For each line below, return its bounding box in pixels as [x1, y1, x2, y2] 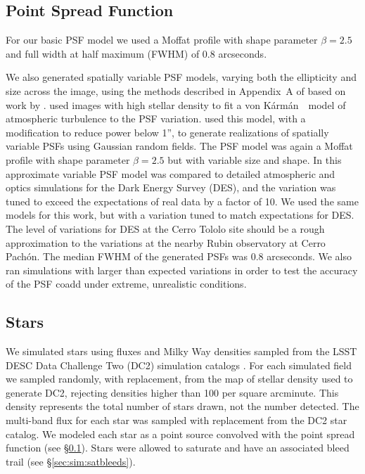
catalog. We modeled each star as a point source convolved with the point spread [6, 426, 355, 441]
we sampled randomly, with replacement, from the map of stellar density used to [6, 371, 353, 386]
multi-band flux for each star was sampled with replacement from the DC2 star [6, 413, 347, 428]
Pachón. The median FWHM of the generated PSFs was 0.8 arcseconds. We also [6, 249, 352, 264]
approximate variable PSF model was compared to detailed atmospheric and [6, 166, 335, 181]
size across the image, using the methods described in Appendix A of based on [6, 83, 346, 98]
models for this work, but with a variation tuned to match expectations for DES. [6, 207, 354, 222]
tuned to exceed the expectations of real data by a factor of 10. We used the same [6, 193, 359, 208]
